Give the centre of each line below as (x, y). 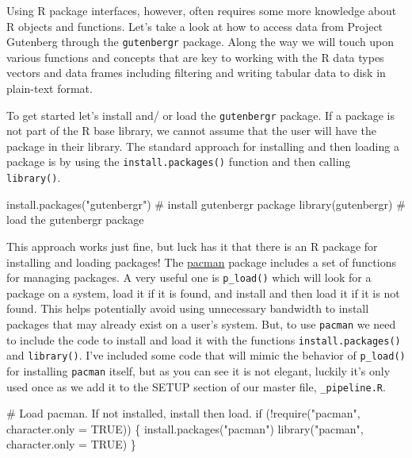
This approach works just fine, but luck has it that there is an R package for (192, 246)
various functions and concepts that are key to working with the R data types (195, 57)
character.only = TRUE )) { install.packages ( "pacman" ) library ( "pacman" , (185, 428)
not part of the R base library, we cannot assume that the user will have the (191, 131)
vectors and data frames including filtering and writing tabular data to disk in (196, 73)
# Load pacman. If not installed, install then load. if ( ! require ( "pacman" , (183, 413)
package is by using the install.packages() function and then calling (179, 162)
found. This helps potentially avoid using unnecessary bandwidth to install (188, 308)
